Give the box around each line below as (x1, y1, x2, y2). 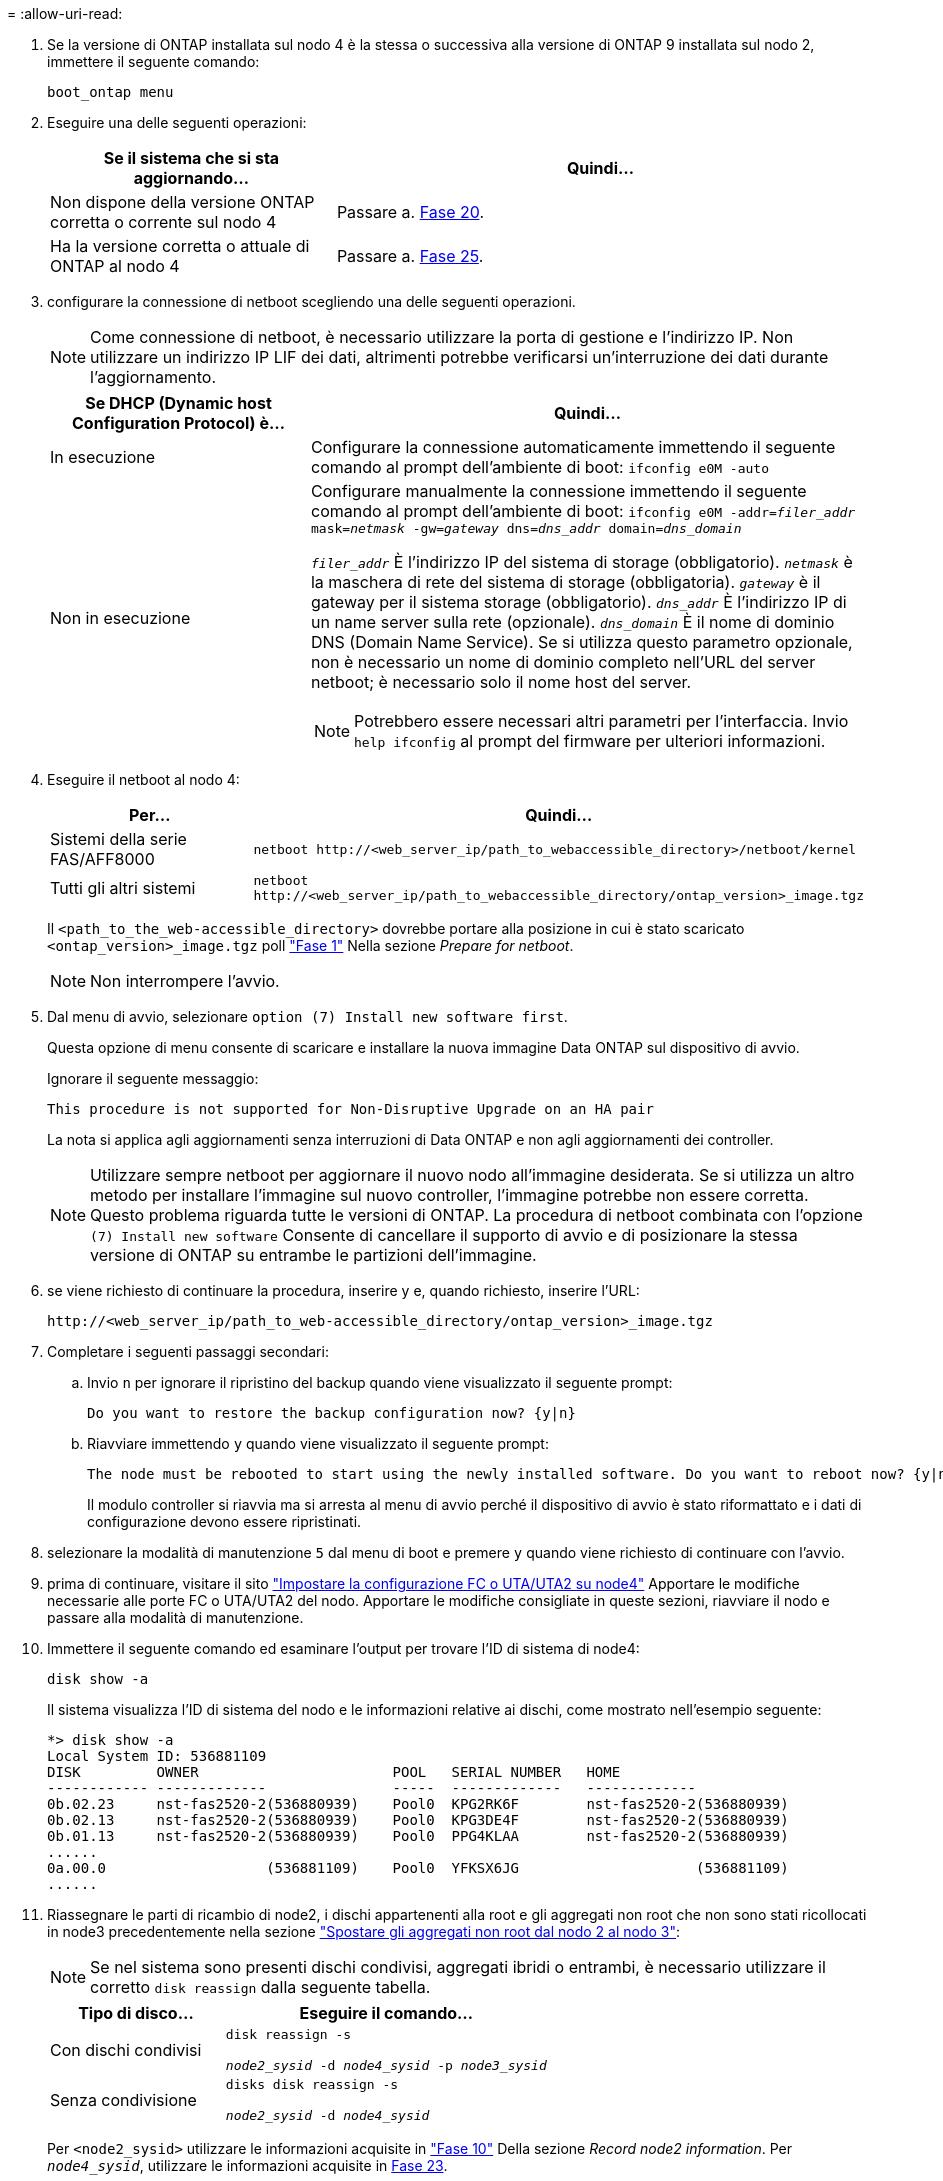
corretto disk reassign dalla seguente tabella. (90, 1977, 431, 1997)
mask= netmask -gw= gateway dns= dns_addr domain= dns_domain (310, 521, 742, 536)
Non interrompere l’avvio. (90, 971, 280, 991)
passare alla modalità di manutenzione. (47, 1609, 304, 1626)
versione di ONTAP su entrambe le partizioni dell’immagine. (90, 1245, 537, 1265)
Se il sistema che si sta (103, 148, 280, 168)
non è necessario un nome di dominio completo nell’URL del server (310, 652, 816, 672)
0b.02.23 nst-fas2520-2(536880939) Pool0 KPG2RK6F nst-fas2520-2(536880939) (47, 1796, 789, 1812)
